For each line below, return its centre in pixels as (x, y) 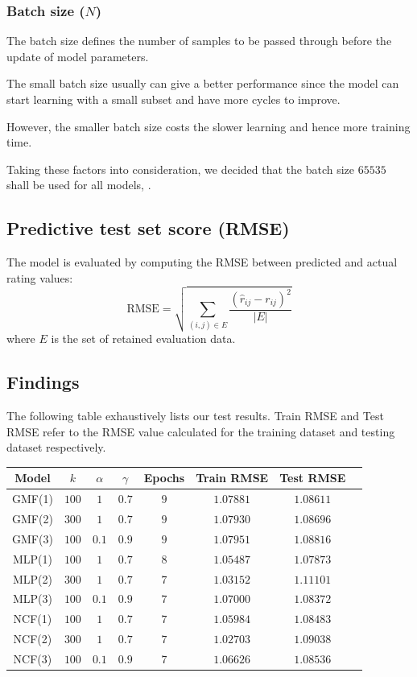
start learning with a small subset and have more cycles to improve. (173, 99)
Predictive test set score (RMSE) (148, 228)
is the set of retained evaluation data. (143, 338)
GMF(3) (33, 538)
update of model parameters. (78, 56)
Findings (43, 382)
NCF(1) (33, 619)
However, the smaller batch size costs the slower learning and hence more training (208, 126)
